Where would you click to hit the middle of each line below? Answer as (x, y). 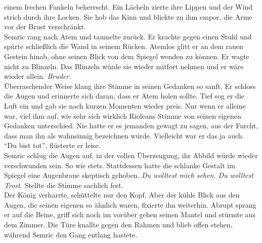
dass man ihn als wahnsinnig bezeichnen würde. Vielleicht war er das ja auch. (124, 135)
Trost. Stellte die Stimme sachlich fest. (64, 185)
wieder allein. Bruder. (38, 76)
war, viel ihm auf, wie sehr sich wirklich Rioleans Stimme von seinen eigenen (123, 115)
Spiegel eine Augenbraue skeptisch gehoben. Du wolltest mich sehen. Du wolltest (129, 175)
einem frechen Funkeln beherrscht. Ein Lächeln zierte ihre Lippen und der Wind (128, 7)
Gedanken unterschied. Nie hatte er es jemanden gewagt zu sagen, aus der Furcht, (131, 126)
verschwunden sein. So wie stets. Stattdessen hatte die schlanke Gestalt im (120, 165)
